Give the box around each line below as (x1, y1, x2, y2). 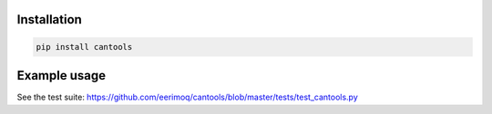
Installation (16, 12, 82, 27)
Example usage (16, 68, 107, 83)
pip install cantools (36, 42, 133, 52)
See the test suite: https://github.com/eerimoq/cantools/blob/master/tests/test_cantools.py (16, 91, 359, 103)
